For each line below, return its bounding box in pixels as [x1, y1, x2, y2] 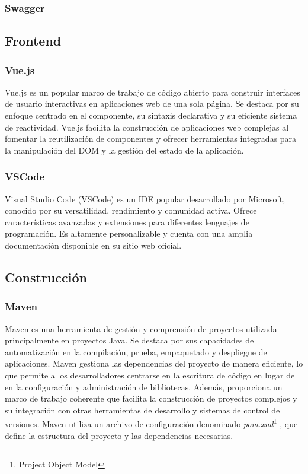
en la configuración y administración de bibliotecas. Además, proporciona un [5, 380, 283, 393]
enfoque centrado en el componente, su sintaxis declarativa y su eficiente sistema [5, 109, 297, 122]
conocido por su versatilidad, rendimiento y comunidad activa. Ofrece [5, 204, 257, 217]
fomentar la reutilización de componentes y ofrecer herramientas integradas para [5, 132, 297, 145]
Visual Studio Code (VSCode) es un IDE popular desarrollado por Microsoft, [5, 192, 285, 205]
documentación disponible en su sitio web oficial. [5, 239, 182, 251]
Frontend [5, 31, 62, 50]
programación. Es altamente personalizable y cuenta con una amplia [5, 227, 253, 240]
